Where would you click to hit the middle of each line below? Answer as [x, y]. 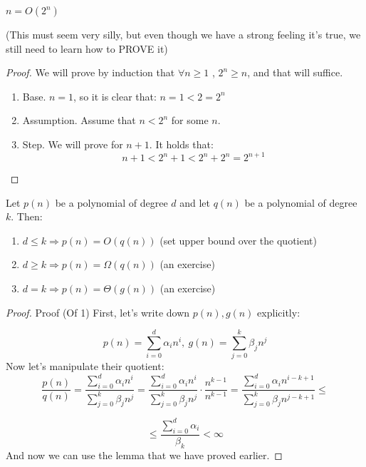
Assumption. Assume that [79, 120]
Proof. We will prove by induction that [90, 72]
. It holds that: [181, 144]
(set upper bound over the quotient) [238, 240]
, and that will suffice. [295, 72]
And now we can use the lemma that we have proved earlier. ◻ [144, 455]
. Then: [27, 216]
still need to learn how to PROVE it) [87, 48]
